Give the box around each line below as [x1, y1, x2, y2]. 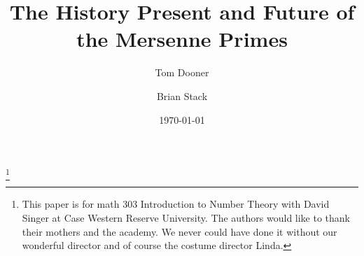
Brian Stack [156, 88, 208, 103]
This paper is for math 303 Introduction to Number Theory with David [22, 197, 330, 211]
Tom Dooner [155, 65, 209, 80]
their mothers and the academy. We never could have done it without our [22, 224, 337, 239]
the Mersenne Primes [76, 24, 288, 53]
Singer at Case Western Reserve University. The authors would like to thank [22, 211, 350, 225]
